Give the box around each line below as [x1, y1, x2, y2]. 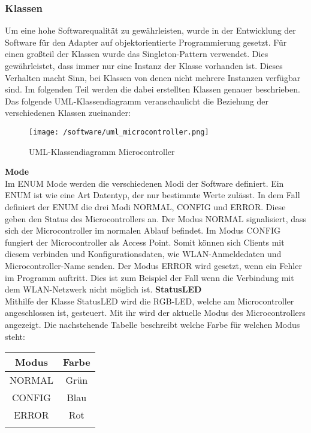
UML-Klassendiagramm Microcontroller [29, 145, 175, 157]
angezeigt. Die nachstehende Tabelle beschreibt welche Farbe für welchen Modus [5, 318, 300, 330]
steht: [5, 330, 25, 342]
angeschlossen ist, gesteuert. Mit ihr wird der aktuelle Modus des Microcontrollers [5, 306, 306, 319]
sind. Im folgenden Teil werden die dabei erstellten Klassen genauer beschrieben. [5, 83, 300, 95]
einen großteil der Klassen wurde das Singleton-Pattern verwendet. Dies [5, 47, 268, 60]
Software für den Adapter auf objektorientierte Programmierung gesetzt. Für [5, 35, 287, 48]
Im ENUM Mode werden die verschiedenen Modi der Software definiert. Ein [5, 177, 284, 189]
